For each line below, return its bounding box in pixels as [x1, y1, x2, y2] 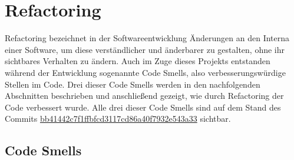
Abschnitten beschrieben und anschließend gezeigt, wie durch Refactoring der [5, 89, 284, 102]
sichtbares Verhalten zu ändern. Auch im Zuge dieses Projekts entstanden [5, 55, 270, 67]
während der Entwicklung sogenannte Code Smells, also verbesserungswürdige [5, 66, 286, 78]
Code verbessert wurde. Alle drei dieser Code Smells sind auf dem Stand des [5, 101, 281, 113]
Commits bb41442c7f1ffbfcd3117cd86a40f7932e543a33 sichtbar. [5, 112, 231, 125]
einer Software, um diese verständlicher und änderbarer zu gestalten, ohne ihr [5, 43, 285, 55]
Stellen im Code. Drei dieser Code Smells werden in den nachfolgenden [5, 78, 260, 90]
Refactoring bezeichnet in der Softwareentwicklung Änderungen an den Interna [5, 32, 290, 44]
